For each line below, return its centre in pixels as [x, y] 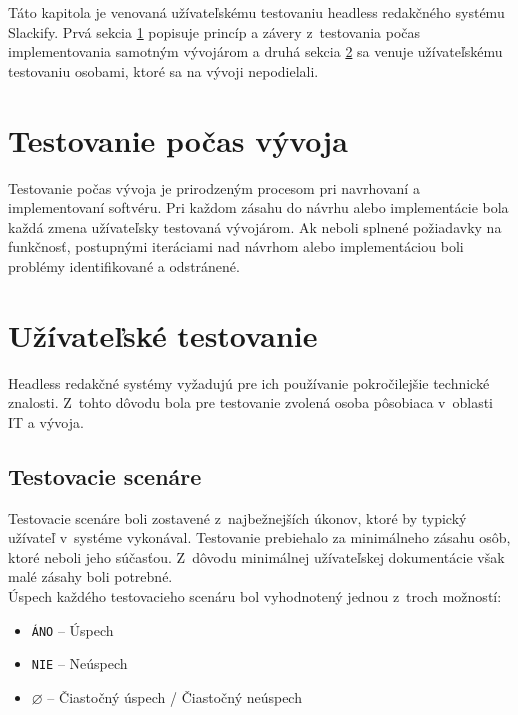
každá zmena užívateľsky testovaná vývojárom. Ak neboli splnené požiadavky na [255, 226]
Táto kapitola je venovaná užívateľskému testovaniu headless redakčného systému [256, 12]
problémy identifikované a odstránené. [124, 265]
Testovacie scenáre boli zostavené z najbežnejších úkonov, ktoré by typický [237, 517]
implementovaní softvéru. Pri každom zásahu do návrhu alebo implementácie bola [258, 207]
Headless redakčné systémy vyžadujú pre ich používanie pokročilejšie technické [249, 382]
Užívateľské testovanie [163, 334]
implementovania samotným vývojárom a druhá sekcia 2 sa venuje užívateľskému [255, 51]
